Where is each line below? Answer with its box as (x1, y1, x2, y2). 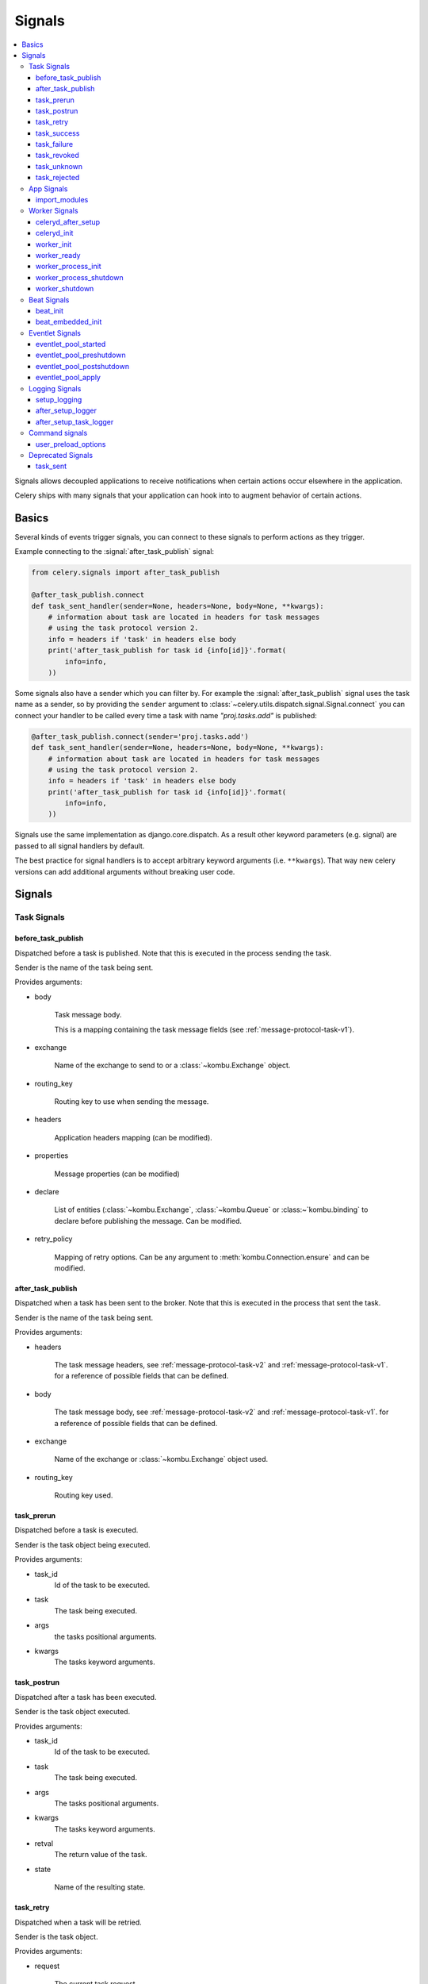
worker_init (36, 239, 72, 249)
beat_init (36, 306, 63, 315)
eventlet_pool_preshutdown (36, 350, 126, 360)
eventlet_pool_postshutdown (36, 361, 130, 371)
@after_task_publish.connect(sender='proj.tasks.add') (31, 732, 249, 741)
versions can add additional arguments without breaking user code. (14, 867, 235, 876)
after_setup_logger (36, 406, 97, 416)
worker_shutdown (36, 284, 94, 294)
